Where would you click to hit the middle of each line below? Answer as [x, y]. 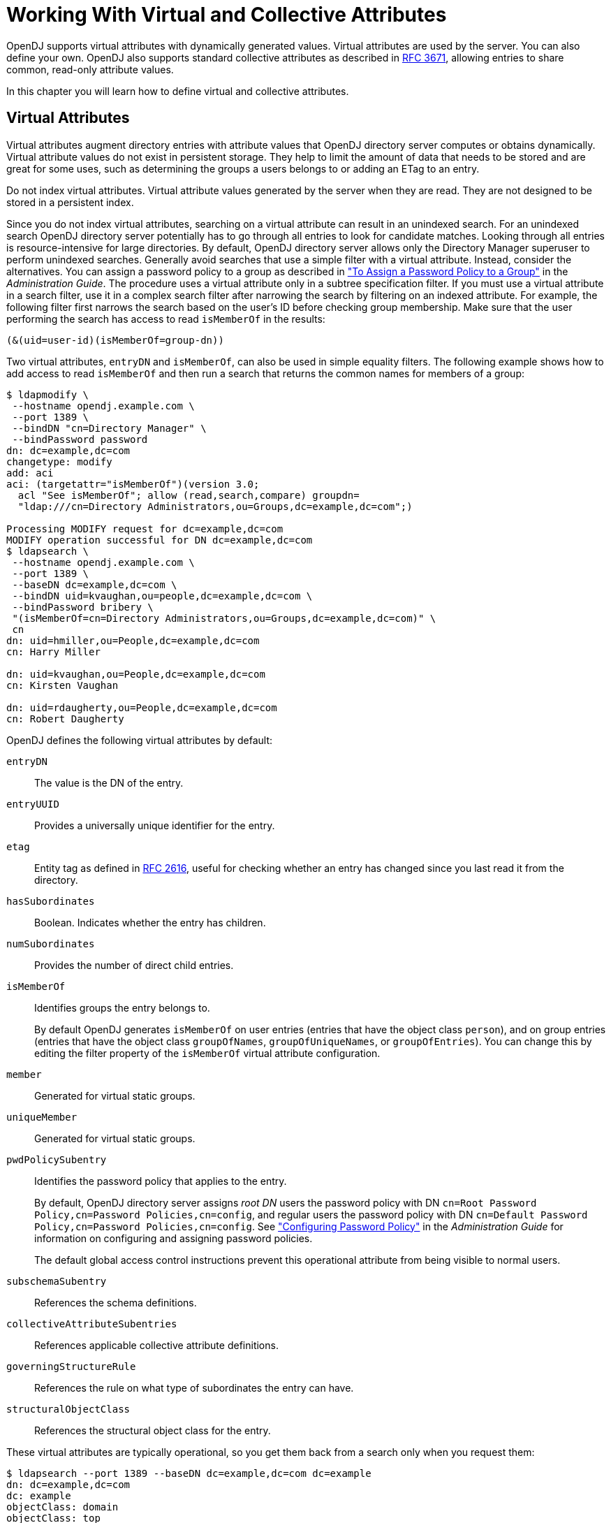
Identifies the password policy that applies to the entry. [161, 1181]
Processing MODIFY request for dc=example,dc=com [145, 529]
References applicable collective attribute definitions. [156, 1345]
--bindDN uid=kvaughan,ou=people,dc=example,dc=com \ [162, 596]
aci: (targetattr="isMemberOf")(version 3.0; [133, 484]
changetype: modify [59, 461]
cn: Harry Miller [53, 651]
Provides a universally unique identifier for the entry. [155, 825]
